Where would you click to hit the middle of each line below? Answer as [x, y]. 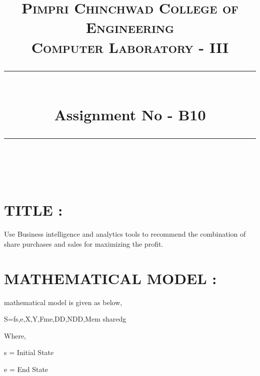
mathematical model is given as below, [63, 302]
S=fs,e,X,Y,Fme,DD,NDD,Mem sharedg [65, 319]
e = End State [26, 369]
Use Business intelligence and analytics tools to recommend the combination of [125, 234]
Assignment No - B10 [130, 114]
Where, [15, 335]
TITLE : [33, 210]
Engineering [130, 27]
